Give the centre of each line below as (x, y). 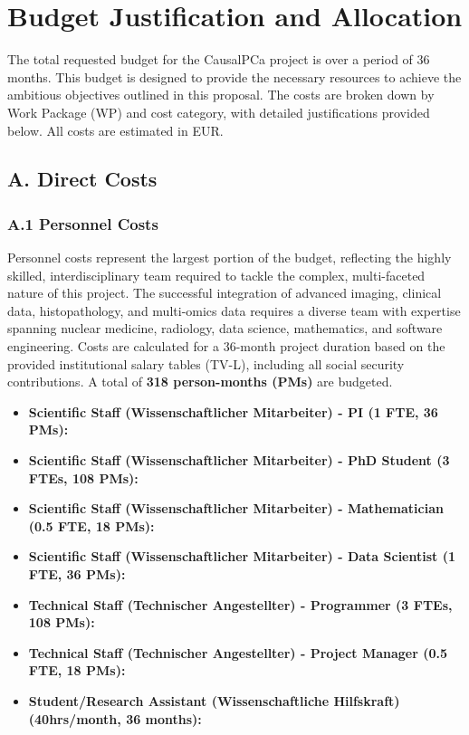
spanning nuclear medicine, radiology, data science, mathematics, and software (225, 328)
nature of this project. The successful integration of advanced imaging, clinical (225, 293)
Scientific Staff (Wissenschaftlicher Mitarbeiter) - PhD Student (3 (239, 460)
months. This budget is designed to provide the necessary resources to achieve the (234, 76)
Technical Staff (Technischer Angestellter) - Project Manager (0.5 (238, 652)
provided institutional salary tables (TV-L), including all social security (206, 363)
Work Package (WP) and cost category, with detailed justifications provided (219, 112)
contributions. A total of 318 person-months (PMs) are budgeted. (200, 382)
